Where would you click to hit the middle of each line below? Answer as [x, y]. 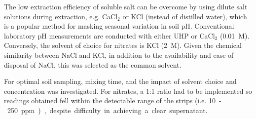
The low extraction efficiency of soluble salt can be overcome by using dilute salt [126, 6]
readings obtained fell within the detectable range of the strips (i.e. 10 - [113, 100]
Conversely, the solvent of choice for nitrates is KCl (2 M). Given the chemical [123, 45]
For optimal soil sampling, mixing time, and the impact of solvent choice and [120, 81]
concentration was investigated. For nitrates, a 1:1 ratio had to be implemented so [128, 91]
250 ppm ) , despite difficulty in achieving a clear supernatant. [107, 110]
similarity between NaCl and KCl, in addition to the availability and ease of [119, 55]
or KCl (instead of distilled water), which [185, 16]
